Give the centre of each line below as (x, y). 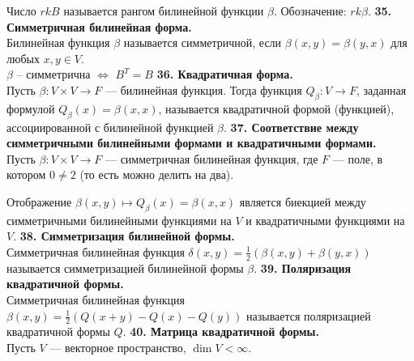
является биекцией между (303, 201)
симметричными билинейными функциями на (119, 220)
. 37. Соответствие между (291, 127)
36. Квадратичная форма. (225, 74)
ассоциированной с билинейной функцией (110, 127)
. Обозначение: (310, 11)
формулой (31, 108)
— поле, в (358, 158)
